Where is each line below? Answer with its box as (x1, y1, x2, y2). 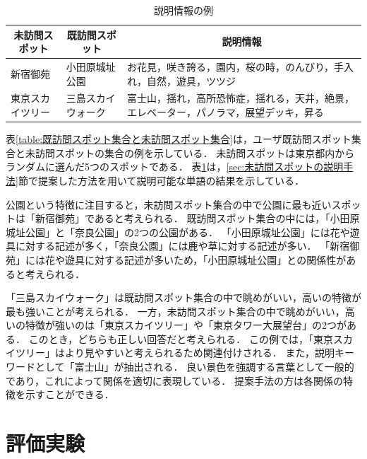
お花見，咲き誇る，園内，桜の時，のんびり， (126, 59, 334, 74)
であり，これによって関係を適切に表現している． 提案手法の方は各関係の (6, 373, 343, 388)
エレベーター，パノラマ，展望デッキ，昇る (126, 105, 324, 120)
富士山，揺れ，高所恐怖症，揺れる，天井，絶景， (126, 91, 354, 105)
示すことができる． (25, 387, 114, 402)
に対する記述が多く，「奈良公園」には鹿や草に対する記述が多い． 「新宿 (15, 238, 350, 253)
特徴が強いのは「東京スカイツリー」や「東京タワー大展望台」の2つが (25, 318, 347, 332)
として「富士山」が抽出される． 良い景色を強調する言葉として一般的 (35, 359, 354, 374)
